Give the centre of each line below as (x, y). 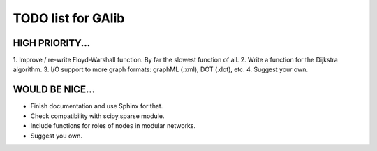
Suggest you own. (57, 136)
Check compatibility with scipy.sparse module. (97, 116)
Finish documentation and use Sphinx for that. (97, 106)
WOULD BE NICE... (54, 90)
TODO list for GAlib (69, 18)
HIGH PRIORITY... (52, 43)
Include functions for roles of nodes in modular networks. (113, 126)
